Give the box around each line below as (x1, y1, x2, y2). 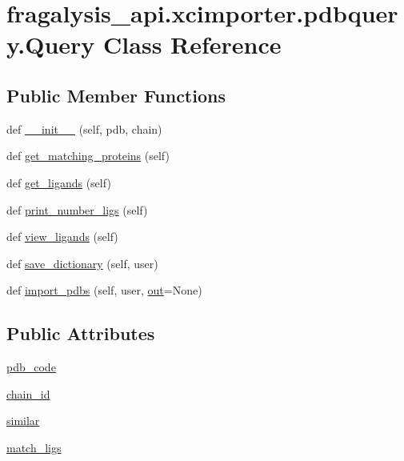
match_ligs (6, 439, 62, 455)
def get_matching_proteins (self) (6, 147, 170, 164)
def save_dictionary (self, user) (6, 255, 158, 271)
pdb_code (6, 359, 56, 375)
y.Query (6, 28, 95, 61)
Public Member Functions (6, 82, 226, 107)
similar (6, 412, 40, 429)
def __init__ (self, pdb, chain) (6, 120, 162, 137)
